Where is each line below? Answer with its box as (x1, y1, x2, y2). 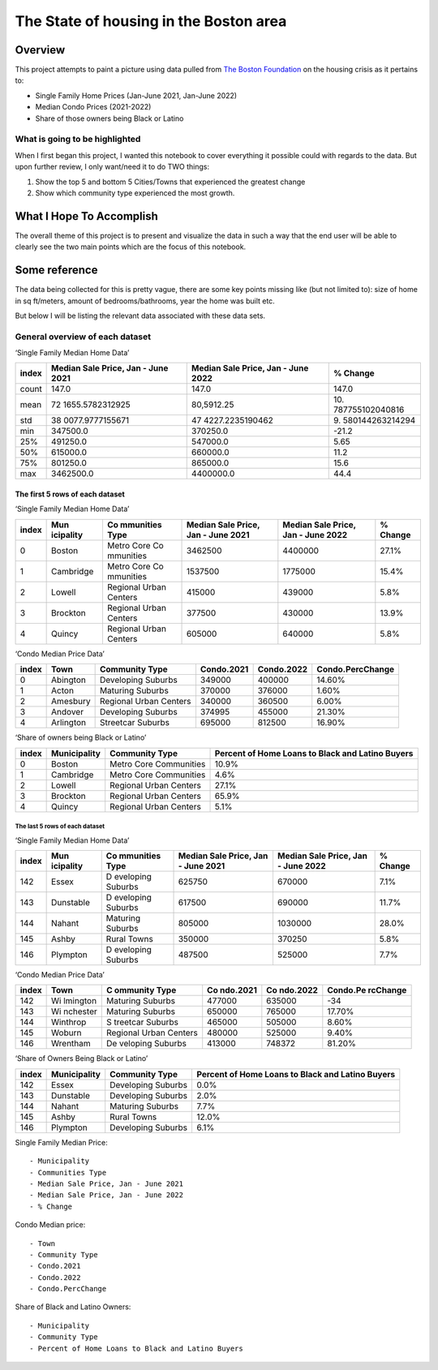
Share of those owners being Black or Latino (35, 114, 184, 123)
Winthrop (51, 1016, 87, 1028)
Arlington (51, 717, 87, 728)
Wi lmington (51, 995, 97, 1007)
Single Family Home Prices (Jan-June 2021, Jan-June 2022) (35, 90, 238, 101)
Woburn (51, 1027, 82, 1038)
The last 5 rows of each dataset (15, 822, 105, 831)
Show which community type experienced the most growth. (35, 187, 235, 198)
